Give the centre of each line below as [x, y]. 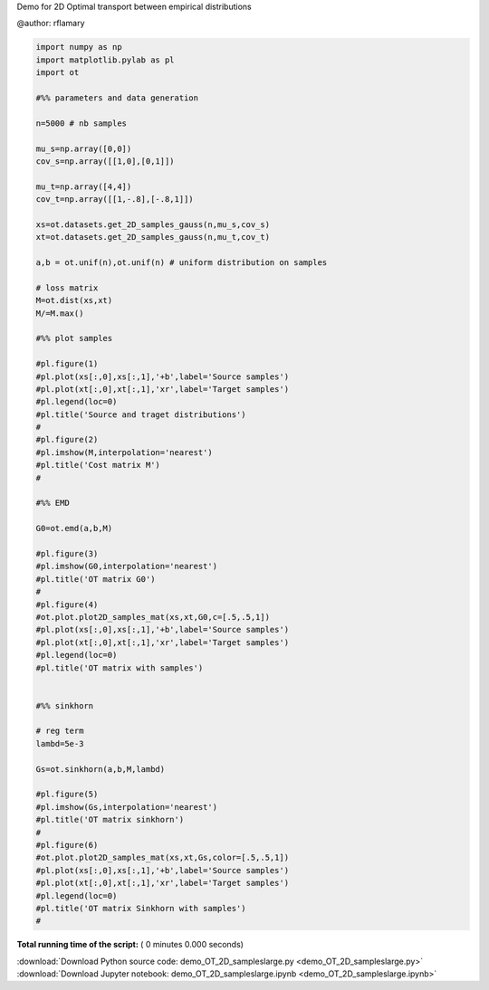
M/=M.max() [60, 313]
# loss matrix [67, 288]
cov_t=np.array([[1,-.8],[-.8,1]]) [115, 200]
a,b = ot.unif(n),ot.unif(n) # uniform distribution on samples [182, 263]
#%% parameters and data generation [117, 98]
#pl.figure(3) [67, 553]
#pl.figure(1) [67, 364]
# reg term [60, 731]
